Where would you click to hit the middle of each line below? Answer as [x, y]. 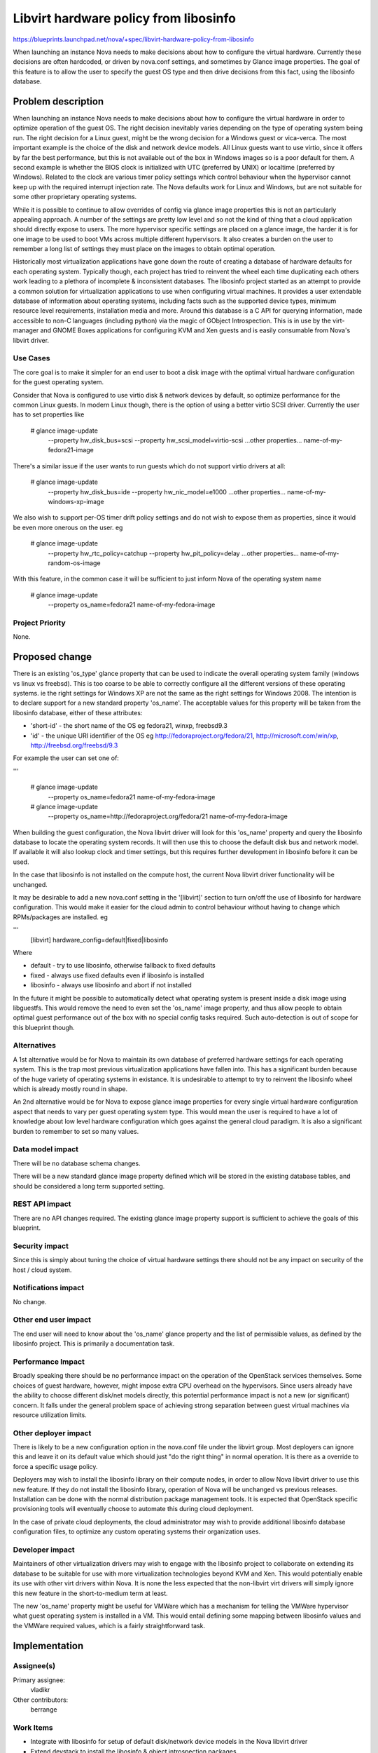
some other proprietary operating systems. [75, 197]
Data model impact [46, 1149]
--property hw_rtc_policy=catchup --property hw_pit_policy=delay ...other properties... [173, 553]
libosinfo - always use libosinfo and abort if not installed [111, 985]
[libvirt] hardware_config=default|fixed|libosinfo [99, 940]
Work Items [33, 1727]
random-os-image [74, 563]
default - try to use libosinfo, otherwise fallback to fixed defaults [123, 966]
